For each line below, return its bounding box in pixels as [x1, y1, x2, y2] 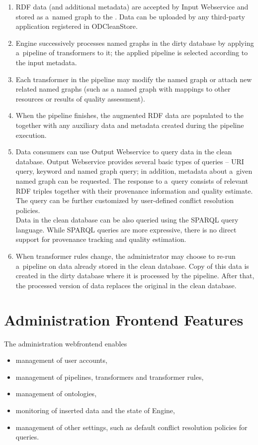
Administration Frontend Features [4, 309, 244, 330]
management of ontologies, [15, 388, 97, 399]
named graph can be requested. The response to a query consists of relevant [15, 175, 249, 186]
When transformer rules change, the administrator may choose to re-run [15, 251, 236, 261]
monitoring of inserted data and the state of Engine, [15, 405, 175, 415]
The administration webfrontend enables [4, 338, 127, 348]
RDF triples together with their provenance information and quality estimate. [15, 185, 253, 196]
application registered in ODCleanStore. [15, 21, 138, 31]
